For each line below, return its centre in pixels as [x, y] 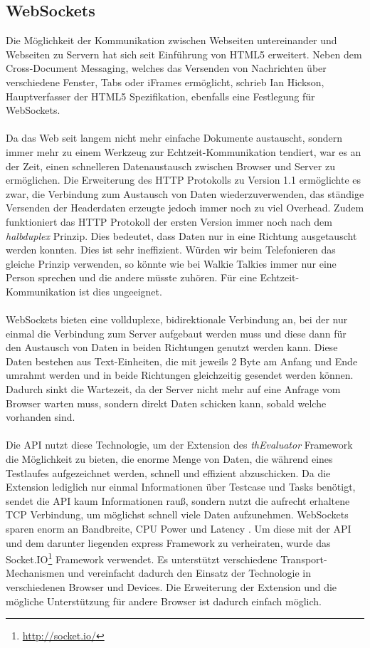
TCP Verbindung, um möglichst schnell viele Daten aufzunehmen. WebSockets [177, 514]
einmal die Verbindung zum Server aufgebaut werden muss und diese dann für [176, 333]
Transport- [304, 559]
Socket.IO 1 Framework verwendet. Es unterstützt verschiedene [142, 558]
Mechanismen [35, 573]
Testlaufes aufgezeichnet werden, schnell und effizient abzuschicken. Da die [168, 472]
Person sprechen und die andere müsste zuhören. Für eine [131, 277]
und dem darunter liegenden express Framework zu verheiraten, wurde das [168, 542]
